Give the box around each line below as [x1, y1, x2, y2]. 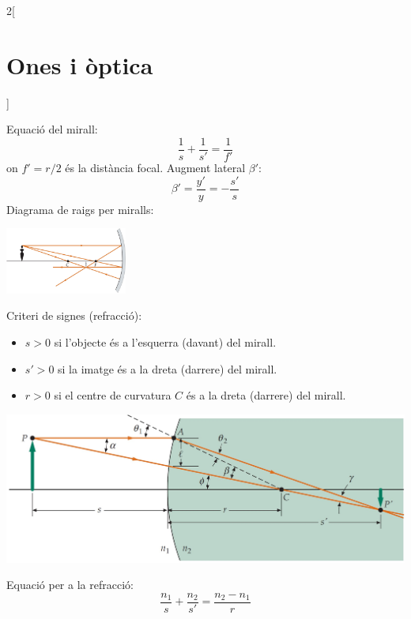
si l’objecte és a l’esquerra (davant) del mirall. [54, 334, 277, 351]
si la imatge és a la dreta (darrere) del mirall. [58, 360, 277, 377]
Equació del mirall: [6, 121, 98, 137]
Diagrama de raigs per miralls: [6, 201, 154, 217]
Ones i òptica [6, 48, 153, 81]
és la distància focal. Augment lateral [65, 159, 246, 175]
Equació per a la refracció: [6, 576, 134, 593]
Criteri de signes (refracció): [6, 307, 142, 324]
